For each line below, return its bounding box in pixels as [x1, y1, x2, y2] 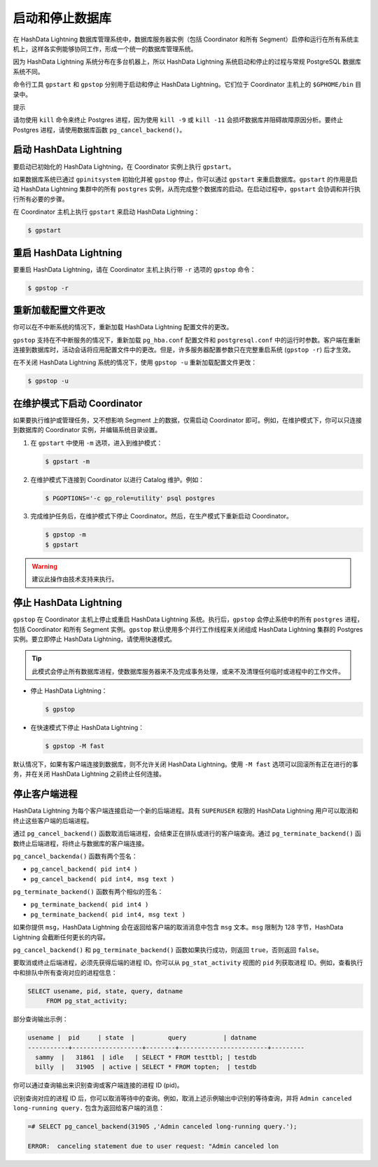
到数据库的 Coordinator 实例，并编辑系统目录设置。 [13, 426, 162, 434]
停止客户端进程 [13, 788, 78, 800]
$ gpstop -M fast [45, 743, 105, 750]
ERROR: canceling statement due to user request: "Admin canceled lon [27, 1142, 279, 1150]
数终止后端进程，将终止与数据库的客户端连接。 [13, 839, 148, 848]
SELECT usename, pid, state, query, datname [27, 987, 183, 995]
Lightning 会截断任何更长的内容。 [13, 932, 110, 941]
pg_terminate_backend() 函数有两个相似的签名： [13, 888, 164, 896]
